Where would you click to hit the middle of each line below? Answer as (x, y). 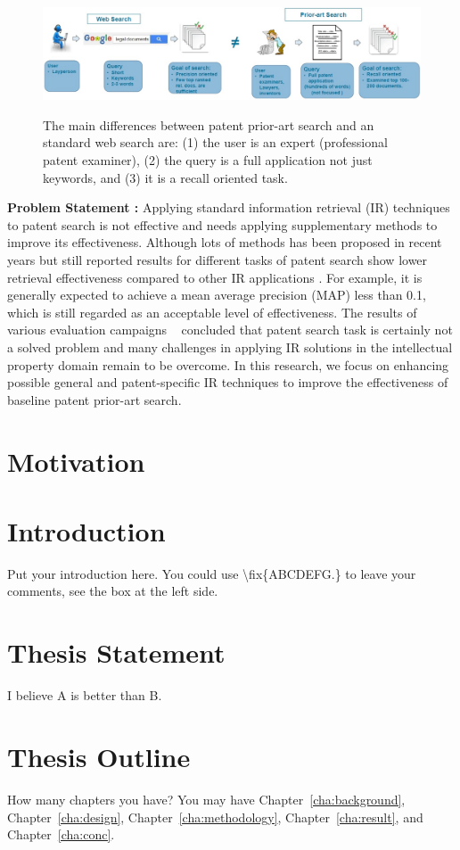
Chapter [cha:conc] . (61, 834)
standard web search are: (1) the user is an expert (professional (215, 142)
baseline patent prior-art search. (94, 399)
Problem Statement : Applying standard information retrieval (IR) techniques (229, 207)
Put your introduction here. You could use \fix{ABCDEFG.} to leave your (212, 573)
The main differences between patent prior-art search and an (209, 124)
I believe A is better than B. (85, 695)
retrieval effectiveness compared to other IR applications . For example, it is (215, 277)
